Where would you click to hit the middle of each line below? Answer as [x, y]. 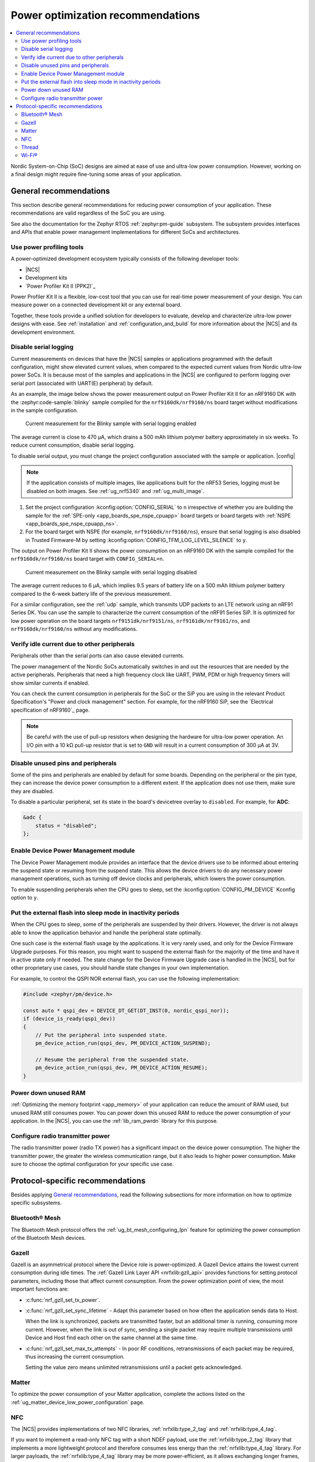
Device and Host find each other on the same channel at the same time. [111, 1338]
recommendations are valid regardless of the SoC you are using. [88, 213]
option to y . [24, 898]
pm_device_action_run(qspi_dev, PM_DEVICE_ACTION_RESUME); [122, 1068]
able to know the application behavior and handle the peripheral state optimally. [106, 932]
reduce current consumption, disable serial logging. [73, 445]
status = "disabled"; [66, 825]
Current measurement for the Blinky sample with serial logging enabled [111, 423]
